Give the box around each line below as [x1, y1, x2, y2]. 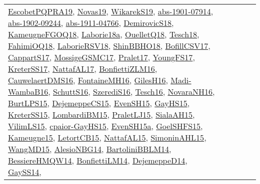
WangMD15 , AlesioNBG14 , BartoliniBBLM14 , [8, 143, 171, 155]
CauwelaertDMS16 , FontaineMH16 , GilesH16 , [8, 74, 168, 86]
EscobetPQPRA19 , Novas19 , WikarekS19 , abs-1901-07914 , [8, 5, 213, 17]
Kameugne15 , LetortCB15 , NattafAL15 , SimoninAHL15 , [8, 132, 206, 143]
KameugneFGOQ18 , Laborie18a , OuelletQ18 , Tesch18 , [8, 28, 199, 40]
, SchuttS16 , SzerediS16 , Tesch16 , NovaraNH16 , [48, 86, 215, 97]
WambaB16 [8, 86, 48, 97]
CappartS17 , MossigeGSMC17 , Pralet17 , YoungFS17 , [8, 51, 195, 63]
